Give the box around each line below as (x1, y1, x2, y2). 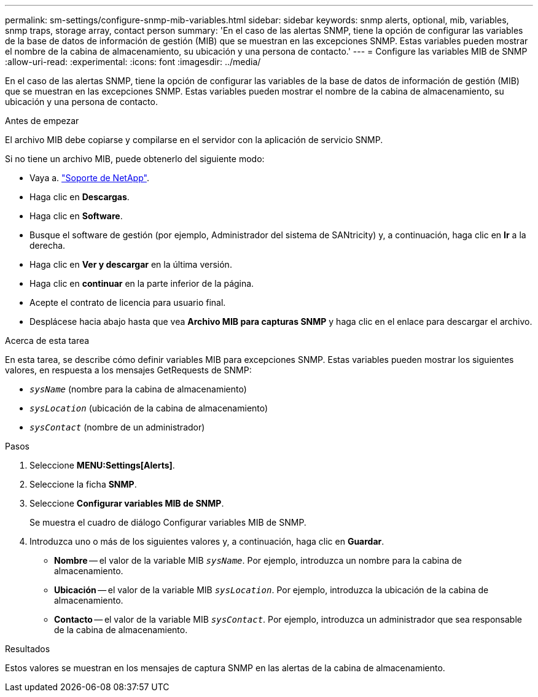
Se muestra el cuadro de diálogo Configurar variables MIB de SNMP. (29, 517, 306, 528)
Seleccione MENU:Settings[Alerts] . (29, 460, 175, 470)
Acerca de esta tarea (5, 335, 90, 346)
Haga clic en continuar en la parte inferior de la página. (29, 278, 254, 289)
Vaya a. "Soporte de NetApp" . (29, 173, 149, 183)
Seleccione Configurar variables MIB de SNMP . (29, 498, 224, 508)
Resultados (5, 644, 50, 654)
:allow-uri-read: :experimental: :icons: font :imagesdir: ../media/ (5, 56, 261, 67)
